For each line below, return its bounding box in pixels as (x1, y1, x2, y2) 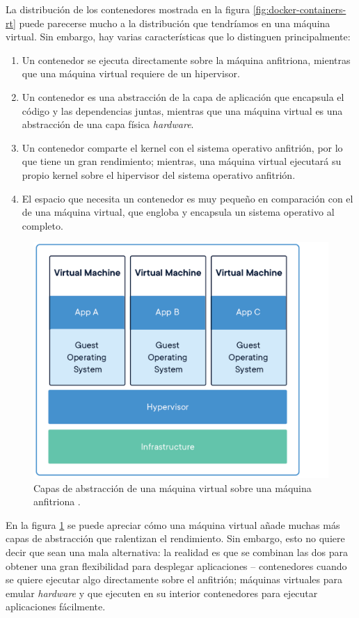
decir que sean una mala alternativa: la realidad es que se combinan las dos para (6, 544, 349, 559)
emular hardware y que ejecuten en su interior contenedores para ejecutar (6, 585, 318, 600)
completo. (22, 218, 63, 232)
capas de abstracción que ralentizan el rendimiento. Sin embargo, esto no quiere (6, 531, 345, 546)
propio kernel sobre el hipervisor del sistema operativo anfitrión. (22, 167, 296, 182)
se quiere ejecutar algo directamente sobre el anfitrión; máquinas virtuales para (6, 572, 342, 587)
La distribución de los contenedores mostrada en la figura (6, 2, 250, 16)
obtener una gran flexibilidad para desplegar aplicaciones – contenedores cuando (6, 558, 347, 573)
